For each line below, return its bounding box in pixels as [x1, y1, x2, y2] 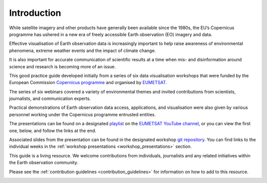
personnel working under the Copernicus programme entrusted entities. [9, 111, 156, 117]
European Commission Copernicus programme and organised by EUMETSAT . [9, 80, 168, 86]
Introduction [9, 7, 61, 18]
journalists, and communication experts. [9, 95, 91, 101]
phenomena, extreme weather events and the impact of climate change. [9, 47, 156, 53]
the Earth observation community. [9, 160, 79, 166]
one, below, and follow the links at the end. [9, 128, 96, 134]
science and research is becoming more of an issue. [9, 63, 116, 69]
